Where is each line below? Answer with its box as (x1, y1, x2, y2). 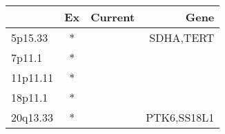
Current (90, 9, 135, 25)
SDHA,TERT (149, 30, 215, 45)
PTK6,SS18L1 (146, 109, 215, 125)
